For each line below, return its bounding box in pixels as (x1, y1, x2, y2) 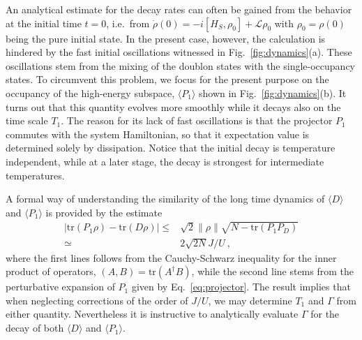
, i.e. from (106, 15, 150, 30)
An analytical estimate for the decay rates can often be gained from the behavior (6, 2, 352, 16)
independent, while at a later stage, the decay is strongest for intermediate (6, 154, 324, 168)
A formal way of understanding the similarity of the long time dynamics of (6, 191, 325, 206)
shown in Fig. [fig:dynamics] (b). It (199, 85, 347, 100)
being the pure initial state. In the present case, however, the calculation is (6, 31, 326, 45)
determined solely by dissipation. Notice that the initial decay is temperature (6, 140, 335, 155)
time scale (6, 113, 48, 128)
